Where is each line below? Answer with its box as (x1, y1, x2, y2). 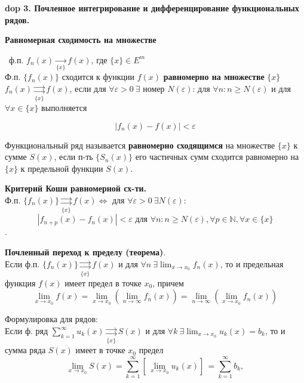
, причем (152, 276, 184, 289)
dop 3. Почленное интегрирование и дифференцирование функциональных (5, 2, 299, 14)
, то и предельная (220, 257, 284, 270)
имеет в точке (75, 344, 125, 356)
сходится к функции (62, 70, 134, 83)
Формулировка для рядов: (5, 313, 98, 325)
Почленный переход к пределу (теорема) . (5, 245, 166, 258)
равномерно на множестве (163, 70, 265, 83)
